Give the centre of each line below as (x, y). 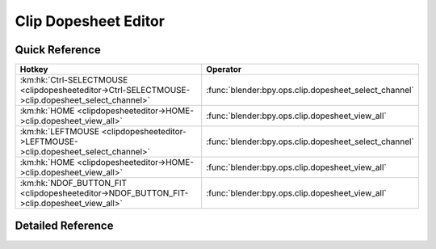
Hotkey (34, 70)
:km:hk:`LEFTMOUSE (60, 132)
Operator (224, 70)
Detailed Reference (64, 226)
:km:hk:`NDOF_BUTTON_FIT (73, 184)
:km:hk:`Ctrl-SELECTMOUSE (74, 80)
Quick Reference (58, 50)
